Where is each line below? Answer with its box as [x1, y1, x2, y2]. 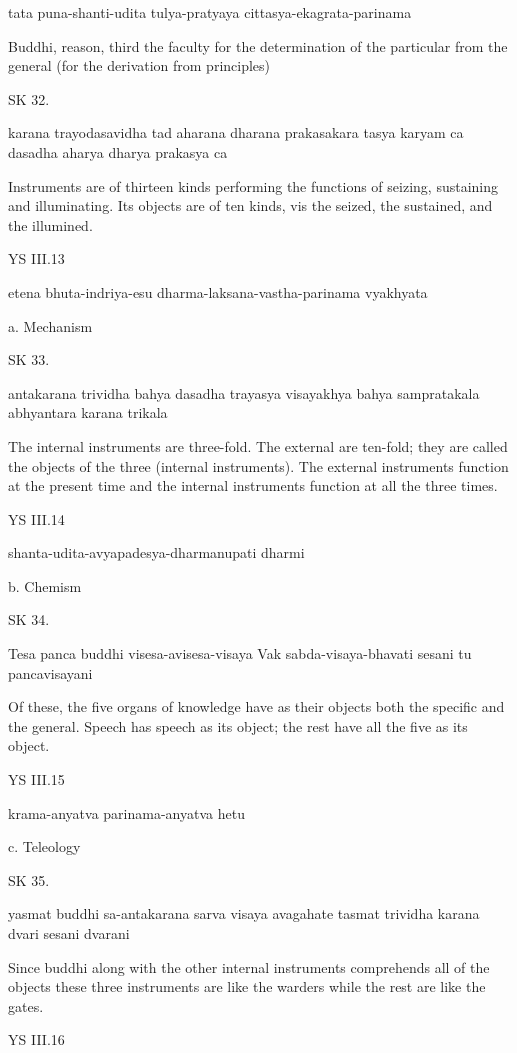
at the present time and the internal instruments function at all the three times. [8, 475, 498, 496]
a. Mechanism [8, 315, 93, 336]
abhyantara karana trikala [8, 402, 168, 423]
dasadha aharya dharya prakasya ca [8, 141, 228, 162]
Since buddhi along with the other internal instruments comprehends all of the [8, 956, 490, 977]
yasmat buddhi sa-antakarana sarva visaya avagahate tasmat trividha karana [8, 903, 480, 924]
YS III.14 [8, 508, 65, 529]
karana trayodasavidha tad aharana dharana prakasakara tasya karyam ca [8, 122, 464, 143]
